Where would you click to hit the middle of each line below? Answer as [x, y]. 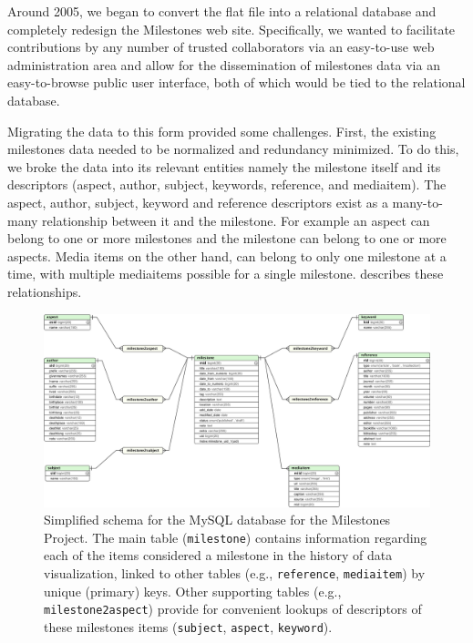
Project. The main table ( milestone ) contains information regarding [236, 537]
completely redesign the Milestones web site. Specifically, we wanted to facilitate [231, 29]
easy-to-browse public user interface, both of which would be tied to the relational [236, 82]
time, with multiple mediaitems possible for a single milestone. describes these [226, 274]
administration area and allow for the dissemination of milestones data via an [224, 64]
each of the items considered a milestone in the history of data [218, 555]
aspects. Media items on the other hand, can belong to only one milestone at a [227, 255]
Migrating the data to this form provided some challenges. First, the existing [222, 131]
